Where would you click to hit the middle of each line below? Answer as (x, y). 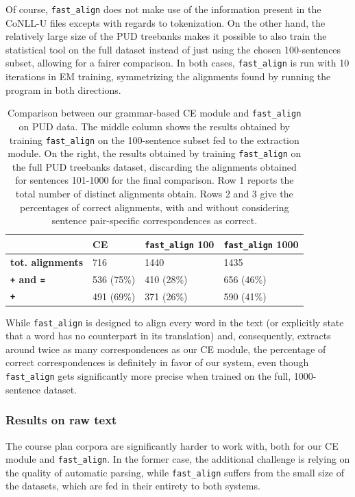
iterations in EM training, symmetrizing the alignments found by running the (168, 76)
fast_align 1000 (261, 244)
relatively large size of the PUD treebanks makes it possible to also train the (166, 36)
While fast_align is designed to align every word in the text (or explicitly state (175, 322)
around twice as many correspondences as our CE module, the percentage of (166, 349)
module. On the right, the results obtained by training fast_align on (155, 153)
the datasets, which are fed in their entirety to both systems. (133, 486)
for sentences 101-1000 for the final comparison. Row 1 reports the (155, 180)
